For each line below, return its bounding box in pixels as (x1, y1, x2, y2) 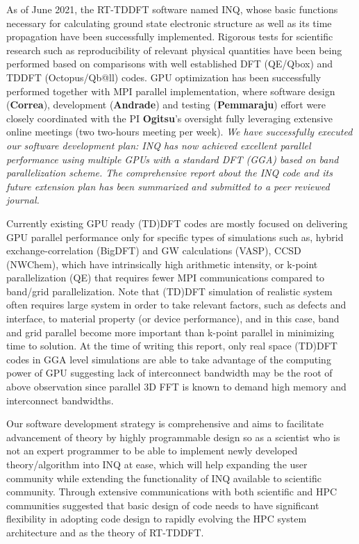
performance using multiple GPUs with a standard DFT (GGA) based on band (6, 151, 339, 166)
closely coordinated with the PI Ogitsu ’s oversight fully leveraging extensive (6, 110, 333, 125)
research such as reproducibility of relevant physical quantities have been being (6, 42, 342, 57)
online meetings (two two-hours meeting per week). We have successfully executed (6, 124, 353, 139)
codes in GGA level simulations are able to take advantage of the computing (6, 352, 331, 366)
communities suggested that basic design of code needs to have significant (6, 497, 319, 512)
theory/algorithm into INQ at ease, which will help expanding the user (6, 457, 308, 471)
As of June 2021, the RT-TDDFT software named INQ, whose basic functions (6, 2, 338, 16)
